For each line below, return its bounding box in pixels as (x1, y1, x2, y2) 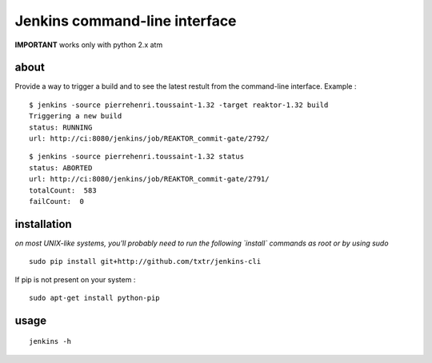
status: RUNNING (29, 122, 93, 132)
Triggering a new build (29, 112, 122, 121)
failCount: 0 (29, 197, 84, 205)
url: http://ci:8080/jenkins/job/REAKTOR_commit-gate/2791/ (29, 174, 270, 184)
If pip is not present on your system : (14, 274, 136, 284)
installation (14, 217, 72, 231)
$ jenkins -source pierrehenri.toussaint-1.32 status (29, 152, 244, 162)
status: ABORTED (29, 163, 93, 172)
